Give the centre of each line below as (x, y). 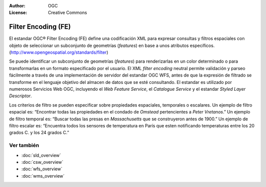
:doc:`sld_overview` (41, 155)
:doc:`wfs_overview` (42, 169)
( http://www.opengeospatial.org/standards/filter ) (59, 52)
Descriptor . (20, 96)
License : (18, 13)
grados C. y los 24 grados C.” (39, 133)
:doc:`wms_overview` (43, 176)
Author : (17, 6)
